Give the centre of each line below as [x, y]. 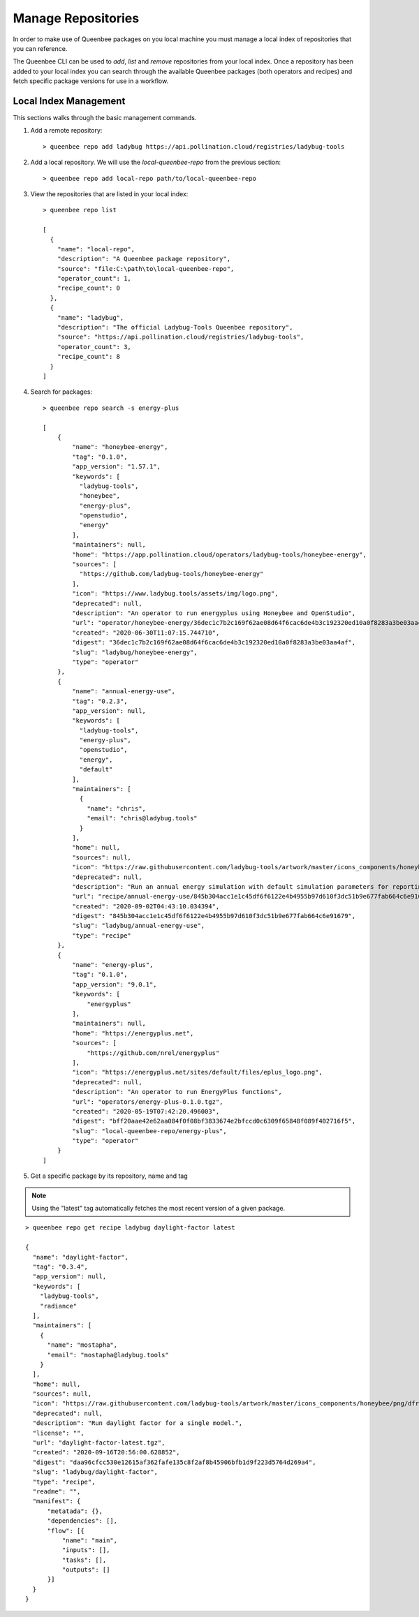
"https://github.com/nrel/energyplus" [153, 1053]
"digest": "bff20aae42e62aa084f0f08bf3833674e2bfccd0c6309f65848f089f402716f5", [214, 1121]
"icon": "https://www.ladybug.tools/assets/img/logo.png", [175, 594]
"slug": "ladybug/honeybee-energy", [135, 652]
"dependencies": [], [82, 1521]
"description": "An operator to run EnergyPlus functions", [177, 1092]
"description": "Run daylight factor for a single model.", [138, 1423]
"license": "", [58, 1433]
